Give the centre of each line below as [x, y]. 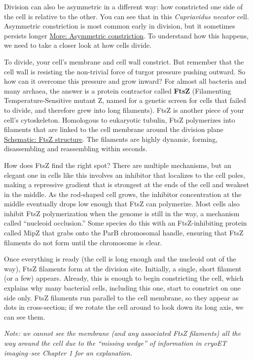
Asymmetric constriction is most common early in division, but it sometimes [120, 26]
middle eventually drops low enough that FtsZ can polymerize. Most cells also [122, 204]
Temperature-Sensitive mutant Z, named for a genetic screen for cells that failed [125, 100]
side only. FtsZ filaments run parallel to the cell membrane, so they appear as [121, 297]
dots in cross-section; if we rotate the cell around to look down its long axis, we [124, 307]
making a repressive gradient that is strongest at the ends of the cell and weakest [126, 184]
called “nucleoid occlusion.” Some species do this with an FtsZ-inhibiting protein [126, 223]
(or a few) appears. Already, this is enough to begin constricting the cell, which [124, 278]
